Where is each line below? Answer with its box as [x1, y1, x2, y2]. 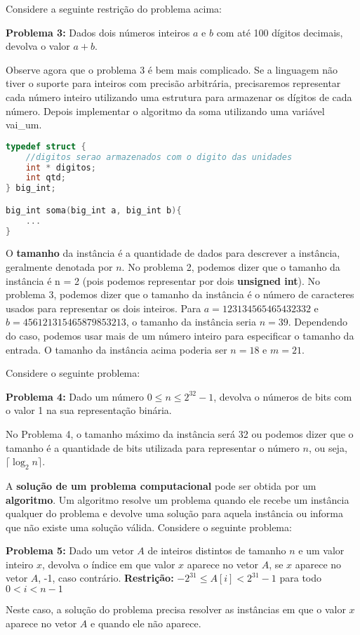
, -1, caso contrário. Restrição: [38, 570, 174, 585]
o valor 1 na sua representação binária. [6, 403, 172, 417]
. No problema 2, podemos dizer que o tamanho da [121, 260, 340, 274]
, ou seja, [308, 440, 347, 455]
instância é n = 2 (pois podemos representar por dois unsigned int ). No [6, 273, 321, 288]
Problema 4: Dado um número [6, 389, 145, 403]
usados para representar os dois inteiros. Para [6, 300, 201, 315]
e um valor [298, 543, 345, 558]
